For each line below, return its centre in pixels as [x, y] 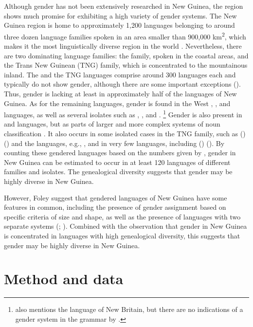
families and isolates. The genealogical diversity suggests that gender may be [118, 172]
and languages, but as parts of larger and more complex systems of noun [112, 124]
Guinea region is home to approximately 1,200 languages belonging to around [119, 25]
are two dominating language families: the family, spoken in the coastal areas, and [126, 55]
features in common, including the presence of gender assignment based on [115, 207]
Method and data [64, 279]
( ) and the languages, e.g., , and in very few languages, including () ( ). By [114, 143]
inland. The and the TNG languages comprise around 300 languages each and [120, 74]
